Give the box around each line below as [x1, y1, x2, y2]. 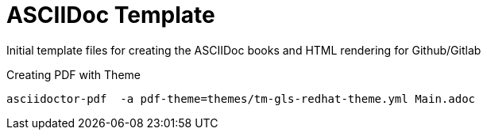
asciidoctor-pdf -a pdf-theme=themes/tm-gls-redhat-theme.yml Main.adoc [6, 92, 476, 105]
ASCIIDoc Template [6, 2, 215, 28]
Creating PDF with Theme [6, 67, 141, 81]
